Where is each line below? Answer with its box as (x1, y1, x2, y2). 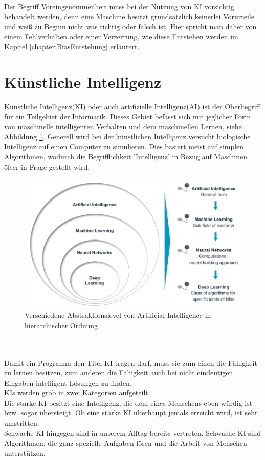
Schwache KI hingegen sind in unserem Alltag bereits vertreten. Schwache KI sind (4, 427, 261, 438)
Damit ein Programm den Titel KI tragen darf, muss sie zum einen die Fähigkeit (4, 357, 257, 368)
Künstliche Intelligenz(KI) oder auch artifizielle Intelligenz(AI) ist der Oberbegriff (4, 101, 260, 112)
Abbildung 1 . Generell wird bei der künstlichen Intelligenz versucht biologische (4, 131, 251, 142)
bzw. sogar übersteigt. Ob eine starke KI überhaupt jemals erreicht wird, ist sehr (4, 407, 258, 418)
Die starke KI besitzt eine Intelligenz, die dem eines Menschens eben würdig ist (4, 397, 253, 408)
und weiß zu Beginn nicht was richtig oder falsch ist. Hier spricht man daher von (4, 21, 257, 32)
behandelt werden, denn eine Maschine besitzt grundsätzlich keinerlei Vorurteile (4, 11, 254, 22)
